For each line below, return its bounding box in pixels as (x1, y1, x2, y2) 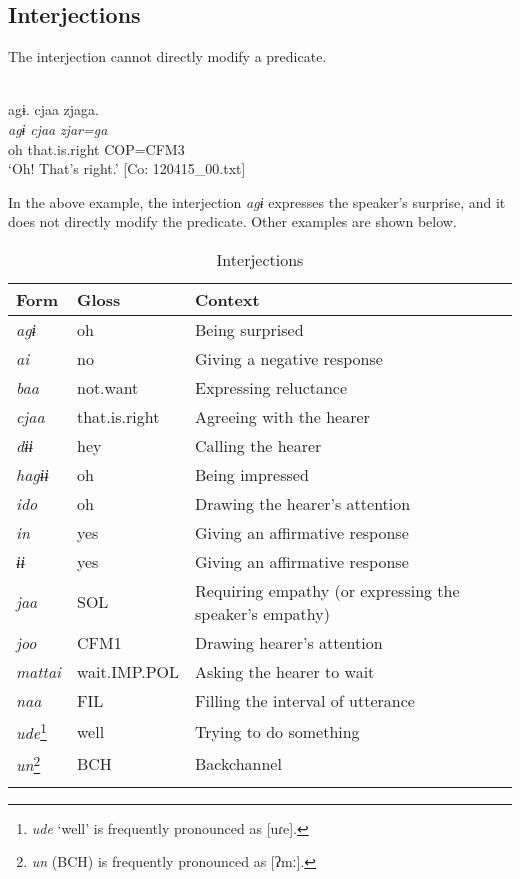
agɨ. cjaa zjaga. (8, 99, 99, 120)
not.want (76, 375, 139, 399)
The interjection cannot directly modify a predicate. (8, 46, 327, 67)
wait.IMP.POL (76, 659, 180, 683)
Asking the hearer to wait (195, 659, 375, 683)
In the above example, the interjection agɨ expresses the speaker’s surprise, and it (8, 191, 506, 212)
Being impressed (195, 462, 309, 486)
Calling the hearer (195, 433, 322, 457)
